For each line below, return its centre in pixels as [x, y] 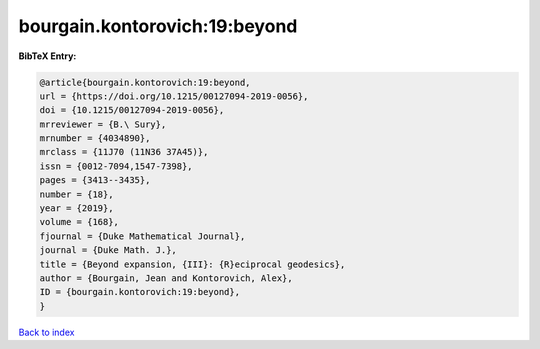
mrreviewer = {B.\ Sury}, [103, 124]
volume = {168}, [79, 222]
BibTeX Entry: [47, 56]
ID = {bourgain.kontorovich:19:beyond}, [139, 292]
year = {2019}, [76, 208]
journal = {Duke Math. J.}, [108, 250]
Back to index [46, 332]
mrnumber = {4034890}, [95, 138]
